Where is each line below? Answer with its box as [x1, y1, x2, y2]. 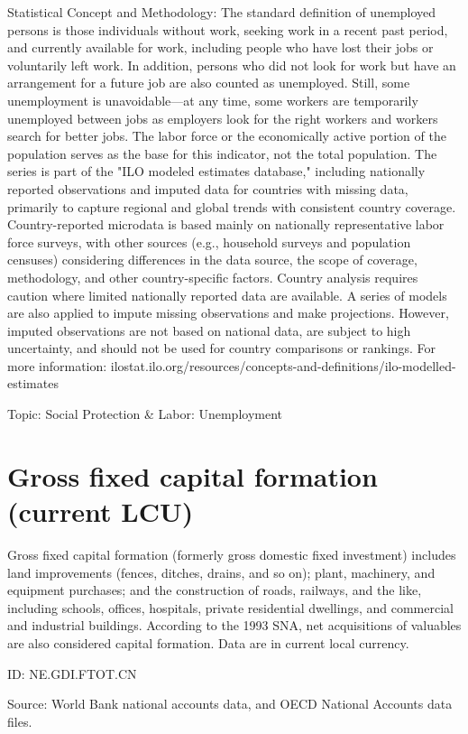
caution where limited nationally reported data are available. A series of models [7, 285, 447, 304]
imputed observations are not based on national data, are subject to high [7, 321, 411, 339]
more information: [7, 356, 107, 375]
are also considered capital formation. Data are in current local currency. [7, 633, 409, 652]
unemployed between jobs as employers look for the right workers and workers [7, 108, 438, 127]
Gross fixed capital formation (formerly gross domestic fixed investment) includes [7, 544, 456, 563]
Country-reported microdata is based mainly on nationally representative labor [7, 215, 445, 234]
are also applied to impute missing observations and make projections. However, [7, 303, 449, 322]
